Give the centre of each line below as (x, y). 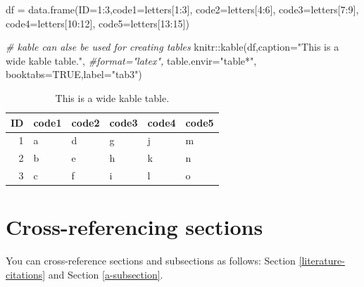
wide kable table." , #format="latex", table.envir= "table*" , (131, 60)
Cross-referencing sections (134, 227)
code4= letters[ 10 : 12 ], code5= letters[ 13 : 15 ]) (98, 23)
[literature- (322, 261)
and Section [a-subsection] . (106, 274)
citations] (26, 274)
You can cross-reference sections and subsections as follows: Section (151, 261)
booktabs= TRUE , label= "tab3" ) (74, 74)
